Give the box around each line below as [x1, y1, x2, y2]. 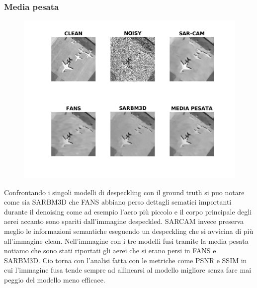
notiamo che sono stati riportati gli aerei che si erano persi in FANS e [4, 245, 216, 256]
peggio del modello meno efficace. [4, 275, 105, 285]
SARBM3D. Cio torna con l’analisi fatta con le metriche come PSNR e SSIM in [4, 255, 247, 265]
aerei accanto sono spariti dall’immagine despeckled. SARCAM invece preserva [4, 216, 244, 226]
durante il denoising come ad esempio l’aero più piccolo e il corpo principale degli [4, 206, 252, 216]
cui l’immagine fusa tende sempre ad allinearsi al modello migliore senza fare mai [4, 265, 252, 275]
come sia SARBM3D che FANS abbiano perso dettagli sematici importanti [4, 197, 232, 207]
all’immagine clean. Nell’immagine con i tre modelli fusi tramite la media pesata [4, 235, 249, 246]
